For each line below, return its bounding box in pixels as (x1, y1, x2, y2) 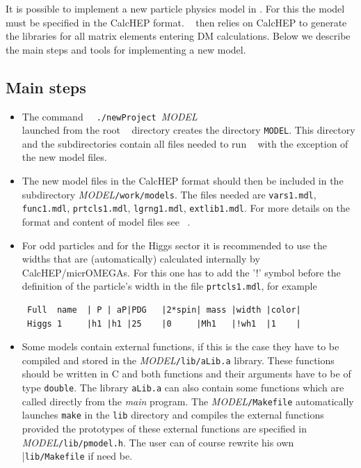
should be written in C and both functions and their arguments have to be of (22, 366, 351, 381)
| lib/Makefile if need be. (22, 448, 133, 463)
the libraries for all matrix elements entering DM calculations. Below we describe (6, 29, 351, 43)
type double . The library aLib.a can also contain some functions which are (22, 380, 344, 395)
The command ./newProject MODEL (22, 109, 198, 123)
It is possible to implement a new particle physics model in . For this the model (6, 1, 345, 15)
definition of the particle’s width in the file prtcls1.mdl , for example (22, 279, 317, 293)
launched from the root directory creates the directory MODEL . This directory (22, 123, 355, 137)
